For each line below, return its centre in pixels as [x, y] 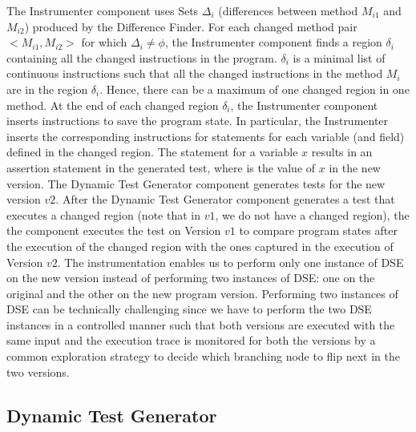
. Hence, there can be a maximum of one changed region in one [254, 89]
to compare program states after [318, 230]
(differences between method [288, 10]
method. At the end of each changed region [113, 105]
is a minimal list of [339, 57]
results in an [342, 152]
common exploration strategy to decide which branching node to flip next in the [203, 356]
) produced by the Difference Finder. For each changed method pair [191, 26]
